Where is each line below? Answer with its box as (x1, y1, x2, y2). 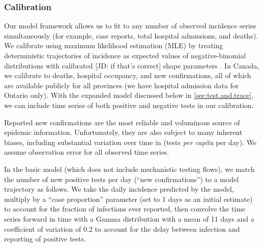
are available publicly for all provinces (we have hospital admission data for (4, 80, 239, 90)
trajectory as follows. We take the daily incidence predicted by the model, (4, 184, 234, 194)
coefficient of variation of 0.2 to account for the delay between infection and (4, 223, 240, 234)
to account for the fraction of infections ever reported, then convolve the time (4, 203, 246, 214)
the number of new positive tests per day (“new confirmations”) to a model (4, 173, 239, 184)
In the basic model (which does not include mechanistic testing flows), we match (4, 163, 255, 174)
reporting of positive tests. (4, 233, 86, 244)
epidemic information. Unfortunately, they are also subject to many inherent (4, 127, 243, 137)
